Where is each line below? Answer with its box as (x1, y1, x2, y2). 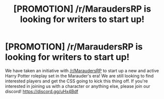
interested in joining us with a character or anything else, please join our (5, 83, 150, 89)
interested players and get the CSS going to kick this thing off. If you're (5, 78, 148, 84)
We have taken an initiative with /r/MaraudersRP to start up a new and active (5, 67, 159, 74)
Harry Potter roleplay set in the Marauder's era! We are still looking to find (5, 73, 154, 79)
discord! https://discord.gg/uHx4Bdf (5, 88, 78, 94)
